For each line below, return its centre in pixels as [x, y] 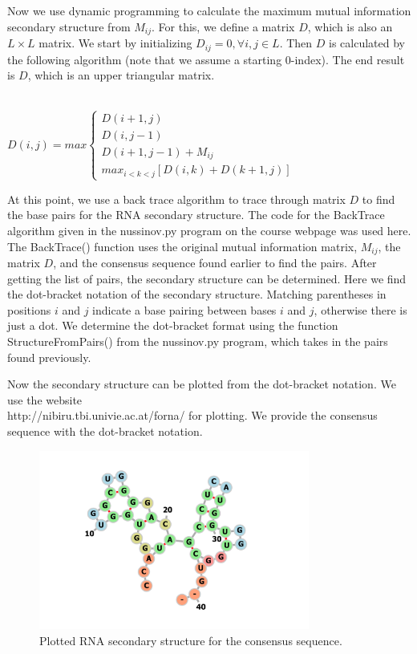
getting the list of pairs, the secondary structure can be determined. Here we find [207, 278]
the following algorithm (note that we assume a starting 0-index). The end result [206, 59]
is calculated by [367, 43]
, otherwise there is [360, 309]
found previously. [49, 357]
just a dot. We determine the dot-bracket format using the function [173, 325]
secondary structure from [69, 26]
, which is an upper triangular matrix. [121, 75]
